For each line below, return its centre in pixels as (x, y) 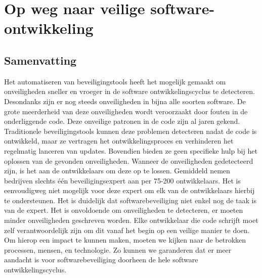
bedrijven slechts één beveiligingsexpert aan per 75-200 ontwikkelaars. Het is (122, 180)
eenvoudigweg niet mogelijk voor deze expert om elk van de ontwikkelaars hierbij (129, 190)
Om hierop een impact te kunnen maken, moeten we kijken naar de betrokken (125, 240)
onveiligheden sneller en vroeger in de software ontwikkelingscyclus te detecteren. (129, 91)
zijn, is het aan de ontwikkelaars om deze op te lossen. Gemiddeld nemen (117, 171)
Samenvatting (40, 60)
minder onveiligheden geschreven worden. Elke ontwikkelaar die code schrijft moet (131, 220)
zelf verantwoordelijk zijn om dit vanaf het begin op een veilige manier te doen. (127, 230)
